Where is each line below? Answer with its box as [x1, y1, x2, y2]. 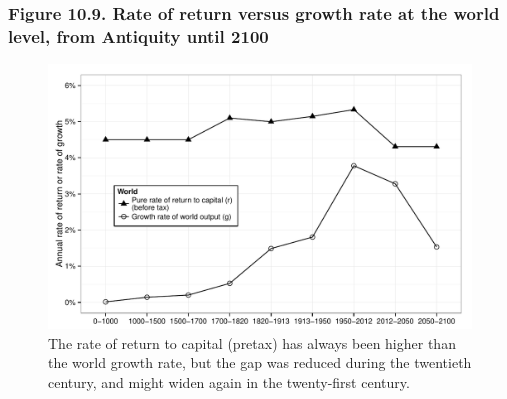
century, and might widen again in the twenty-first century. [48, 371, 410, 392]
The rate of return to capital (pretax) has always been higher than [48, 332, 456, 353]
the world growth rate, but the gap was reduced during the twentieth [48, 352, 472, 373]
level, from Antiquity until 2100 [8, 23, 269, 48]
